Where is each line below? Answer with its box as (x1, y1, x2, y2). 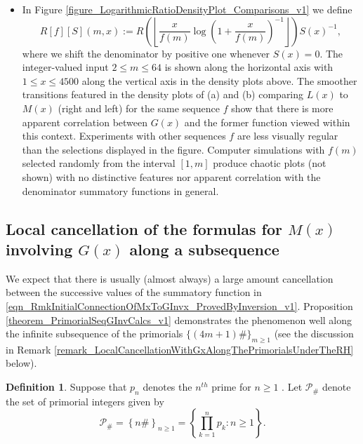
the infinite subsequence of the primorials (6, 326, 183, 341)
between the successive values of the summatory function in (6, 285, 262, 300)
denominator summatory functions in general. (22, 183, 219, 198)
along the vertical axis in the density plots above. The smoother (81, 73, 357, 88)
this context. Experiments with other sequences (22, 128, 226, 143)
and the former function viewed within (184, 114, 350, 129)
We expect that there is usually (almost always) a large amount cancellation (6, 271, 334, 285)
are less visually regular (237, 128, 338, 143)
